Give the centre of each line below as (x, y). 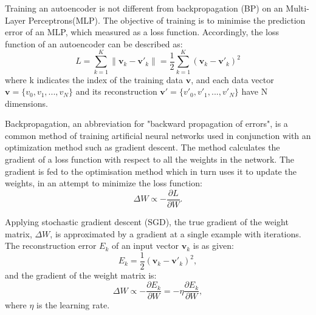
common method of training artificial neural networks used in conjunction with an (158, 135)
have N (255, 91)
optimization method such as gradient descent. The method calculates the (143, 147)
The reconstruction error (51, 246)
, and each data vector (232, 79)
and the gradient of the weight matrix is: (81, 275)
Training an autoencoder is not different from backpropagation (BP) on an (144, 8)
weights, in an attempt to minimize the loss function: (104, 183)
